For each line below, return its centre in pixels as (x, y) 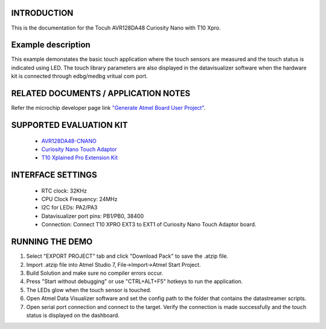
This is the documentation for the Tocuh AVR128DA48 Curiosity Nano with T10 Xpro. (116, 28)
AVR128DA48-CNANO (69, 141)
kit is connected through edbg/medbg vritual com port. (79, 76)
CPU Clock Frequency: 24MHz (79, 199)
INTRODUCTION (42, 13)
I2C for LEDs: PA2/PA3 (69, 208)
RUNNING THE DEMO (52, 242)
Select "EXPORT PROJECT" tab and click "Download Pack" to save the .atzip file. (127, 256)
